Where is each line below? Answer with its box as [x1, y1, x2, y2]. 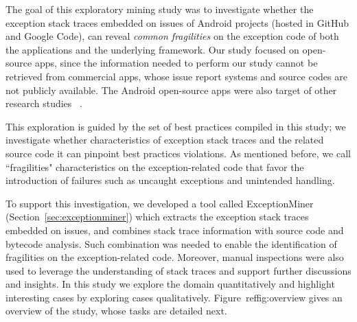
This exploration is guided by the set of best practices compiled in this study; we [5, 119, 346, 133]
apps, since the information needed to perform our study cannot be [34, 56, 318, 70]
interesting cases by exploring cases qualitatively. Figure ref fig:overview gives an [5, 290, 343, 304]
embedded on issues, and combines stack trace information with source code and [5, 222, 344, 237]
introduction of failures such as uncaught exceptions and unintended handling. [5, 173, 335, 187]
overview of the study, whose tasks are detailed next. [5, 303, 227, 318]
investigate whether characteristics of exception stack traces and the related [5, 133, 324, 147]
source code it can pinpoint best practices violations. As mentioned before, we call [5, 146, 351, 160]
